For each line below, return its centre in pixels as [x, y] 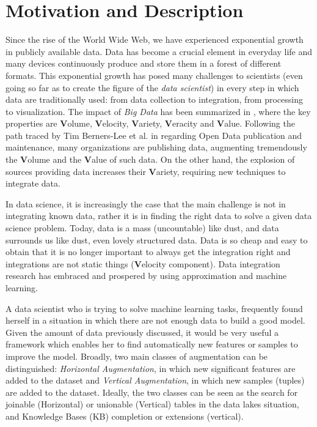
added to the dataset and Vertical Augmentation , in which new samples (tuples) [155, 380]
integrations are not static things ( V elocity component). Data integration [143, 263]
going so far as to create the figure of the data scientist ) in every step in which [152, 87]
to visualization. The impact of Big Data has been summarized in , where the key [158, 111]
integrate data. [33, 183]
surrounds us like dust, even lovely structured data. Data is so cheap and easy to [157, 239]
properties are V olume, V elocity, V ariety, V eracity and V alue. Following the [150, 123]
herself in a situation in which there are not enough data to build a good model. [155, 320]
